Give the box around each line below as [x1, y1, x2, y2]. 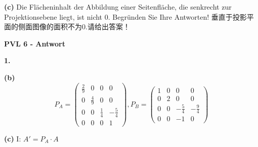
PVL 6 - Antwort [4, 38, 65, 48]
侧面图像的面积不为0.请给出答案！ [18, 21, 130, 32]
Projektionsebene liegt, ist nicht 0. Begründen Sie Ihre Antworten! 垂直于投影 [4, 11, 247, 22]
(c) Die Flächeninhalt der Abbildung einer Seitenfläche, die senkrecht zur [4, 2, 232, 12]
